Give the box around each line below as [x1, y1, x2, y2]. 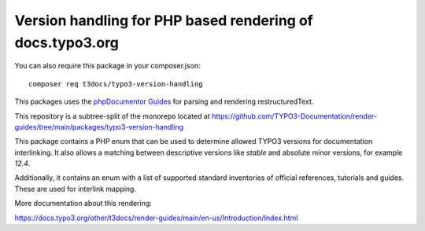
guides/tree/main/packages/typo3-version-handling [14, 122, 184, 131]
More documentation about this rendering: [14, 199, 153, 208]
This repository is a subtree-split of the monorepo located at [14, 111, 210, 121]
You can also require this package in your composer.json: [14, 61, 201, 71]
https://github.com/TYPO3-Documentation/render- [211, 111, 378, 121]
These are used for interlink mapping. [14, 184, 137, 193]
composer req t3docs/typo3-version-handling [28, 79, 204, 88]
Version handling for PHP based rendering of [14, 12, 314, 29]
